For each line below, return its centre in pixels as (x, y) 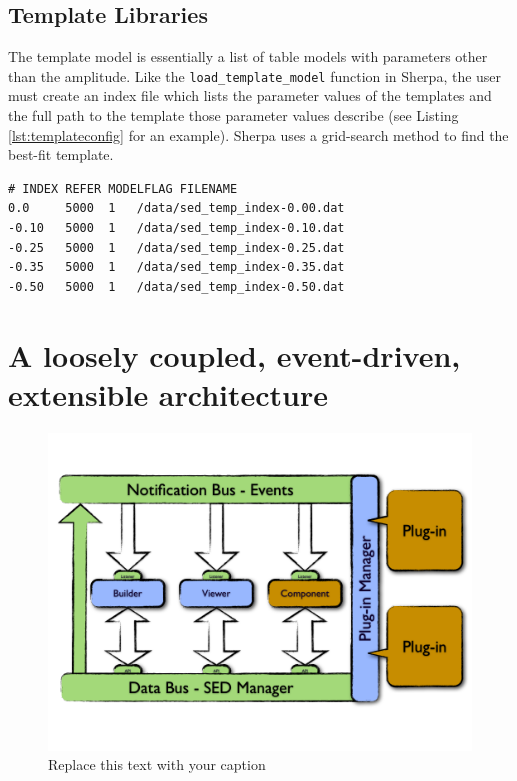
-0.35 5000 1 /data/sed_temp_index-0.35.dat (176, 267)
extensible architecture (168, 393)
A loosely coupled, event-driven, (234, 354)
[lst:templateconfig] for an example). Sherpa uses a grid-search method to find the (258, 134)
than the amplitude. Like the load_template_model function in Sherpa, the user (255, 75)
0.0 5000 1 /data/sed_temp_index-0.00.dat (176, 208)
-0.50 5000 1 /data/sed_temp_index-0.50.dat (176, 286)
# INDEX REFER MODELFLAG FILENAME (123, 188)
